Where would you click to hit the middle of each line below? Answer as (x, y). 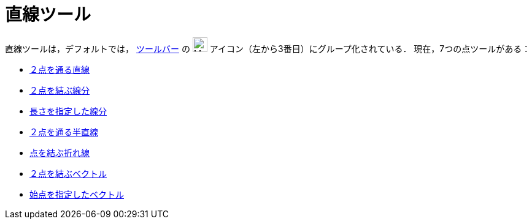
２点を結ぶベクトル (68, 173)
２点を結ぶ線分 (60, 90)
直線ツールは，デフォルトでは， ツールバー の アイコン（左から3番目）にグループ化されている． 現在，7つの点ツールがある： (268, 48)
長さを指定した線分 (68, 111)
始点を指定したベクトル (77, 194)
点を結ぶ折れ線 (60, 152)
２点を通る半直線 (64, 132)
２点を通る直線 (60, 69)
